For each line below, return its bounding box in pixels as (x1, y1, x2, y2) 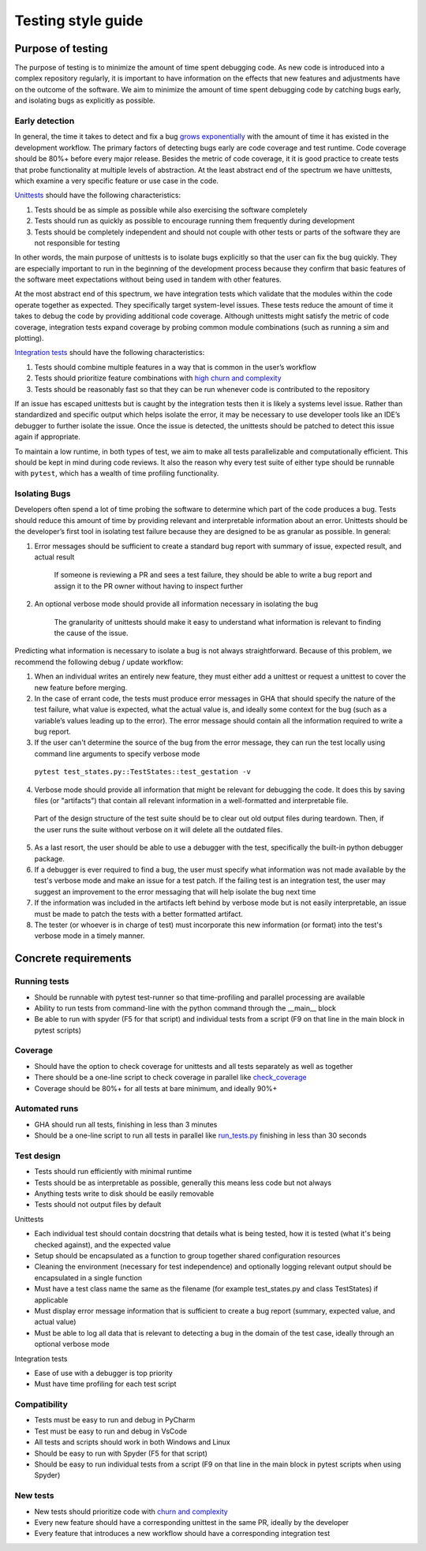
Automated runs (14, 1103, 79, 1114)
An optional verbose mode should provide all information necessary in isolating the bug (34, 600, 319, 609)
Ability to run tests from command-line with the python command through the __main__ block (34, 1003, 337, 1013)
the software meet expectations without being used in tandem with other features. (14, 275, 282, 284)
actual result (34, 552, 75, 562)
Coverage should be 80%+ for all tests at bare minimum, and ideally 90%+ (34, 1083, 278, 1093)
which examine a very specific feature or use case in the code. (14, 176, 219, 185)
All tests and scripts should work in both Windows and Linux (34, 1437, 230, 1447)
